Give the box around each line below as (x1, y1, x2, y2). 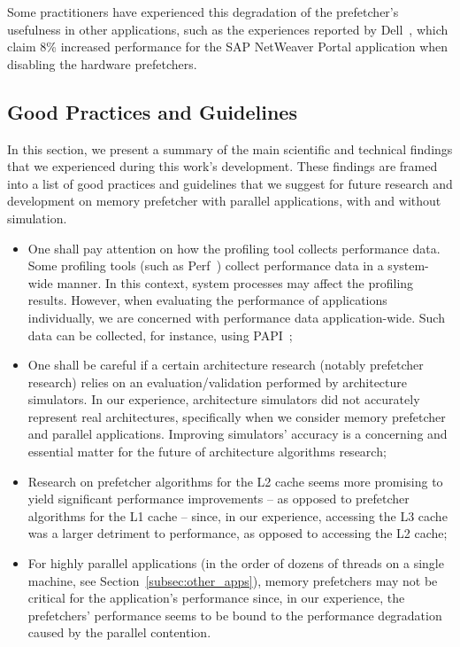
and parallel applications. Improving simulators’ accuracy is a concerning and (27, 425, 448, 443)
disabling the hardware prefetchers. (7, 54, 197, 73)
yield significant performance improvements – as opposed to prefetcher (27, 489, 410, 508)
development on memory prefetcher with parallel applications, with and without (7, 191, 441, 210)
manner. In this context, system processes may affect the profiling (57, 273, 414, 292)
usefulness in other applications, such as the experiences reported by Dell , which (7, 19, 448, 38)
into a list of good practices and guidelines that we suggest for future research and (7, 174, 453, 192)
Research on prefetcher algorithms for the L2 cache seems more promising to (27, 472, 443, 490)
